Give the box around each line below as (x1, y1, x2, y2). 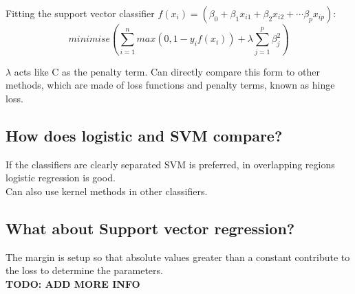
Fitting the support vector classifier (6, 6, 155, 20)
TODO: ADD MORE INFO (6, 276, 140, 291)
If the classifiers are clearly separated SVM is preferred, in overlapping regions (6, 157, 335, 171)
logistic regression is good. (6, 170, 116, 185)
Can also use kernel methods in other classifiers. (6, 183, 208, 198)
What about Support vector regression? (6, 217, 295, 238)
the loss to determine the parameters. (6, 263, 163, 278)
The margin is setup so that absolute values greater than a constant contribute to (6, 249, 350, 264)
